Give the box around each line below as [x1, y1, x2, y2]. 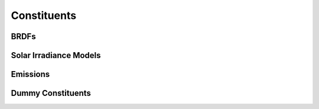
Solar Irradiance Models [11, 50, 101, 60]
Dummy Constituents [11, 88, 92, 98]
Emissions [11, 69, 50, 79]
